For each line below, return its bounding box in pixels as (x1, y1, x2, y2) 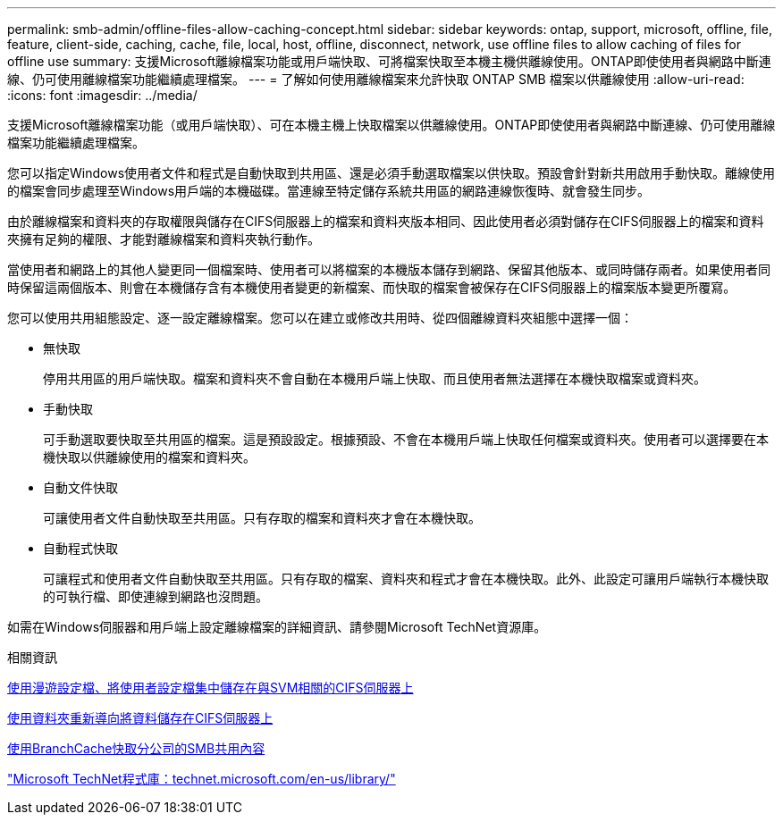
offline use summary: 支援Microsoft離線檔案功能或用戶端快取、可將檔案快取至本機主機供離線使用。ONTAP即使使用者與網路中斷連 (7, 54, 771, 69)
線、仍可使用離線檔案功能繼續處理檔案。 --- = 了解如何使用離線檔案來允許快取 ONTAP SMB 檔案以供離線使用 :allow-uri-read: (7, 71, 745, 87)
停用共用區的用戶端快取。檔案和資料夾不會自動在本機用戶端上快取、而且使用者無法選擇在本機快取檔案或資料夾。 (43, 371, 706, 386)
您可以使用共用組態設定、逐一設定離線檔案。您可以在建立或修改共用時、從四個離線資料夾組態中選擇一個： (7, 310, 633, 325)
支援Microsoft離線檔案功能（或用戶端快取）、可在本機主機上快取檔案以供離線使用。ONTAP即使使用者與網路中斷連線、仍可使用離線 (7, 117, 776, 132)
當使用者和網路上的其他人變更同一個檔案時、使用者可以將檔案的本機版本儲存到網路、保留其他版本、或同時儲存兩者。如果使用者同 (7, 262, 770, 277)
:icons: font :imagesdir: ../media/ (7, 88, 198, 103)
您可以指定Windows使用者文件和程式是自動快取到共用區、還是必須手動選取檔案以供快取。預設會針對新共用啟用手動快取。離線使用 (7, 165, 776, 180)
